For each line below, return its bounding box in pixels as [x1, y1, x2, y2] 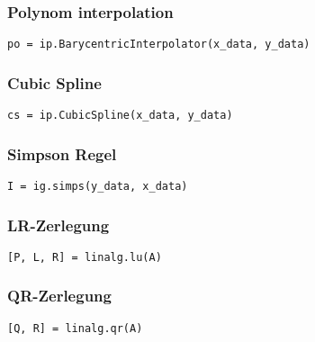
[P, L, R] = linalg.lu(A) [7, 250, 162, 264]
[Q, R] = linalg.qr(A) [7, 321, 143, 335]
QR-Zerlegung [7, 284, 112, 307]
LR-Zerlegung [7, 213, 110, 236]
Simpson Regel [7, 142, 117, 165]
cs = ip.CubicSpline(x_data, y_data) [7, 109, 233, 122]
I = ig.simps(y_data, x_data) [7, 179, 188, 193]
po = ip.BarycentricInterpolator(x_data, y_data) [7, 38, 310, 51]
